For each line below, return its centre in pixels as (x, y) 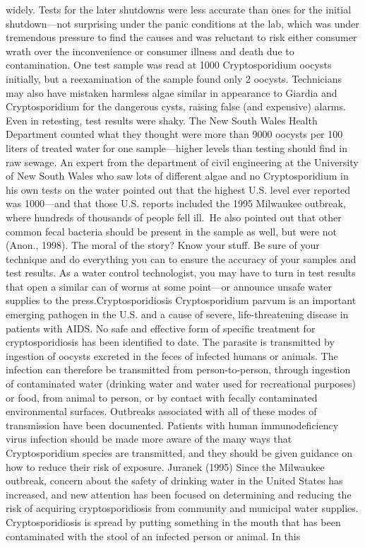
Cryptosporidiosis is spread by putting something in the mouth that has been (173, 521)
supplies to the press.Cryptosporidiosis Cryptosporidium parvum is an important (181, 300)
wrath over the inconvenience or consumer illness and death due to (150, 51)
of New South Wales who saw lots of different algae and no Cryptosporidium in (177, 176)
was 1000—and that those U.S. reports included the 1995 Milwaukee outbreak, (176, 203)
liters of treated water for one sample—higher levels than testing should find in (176, 147)
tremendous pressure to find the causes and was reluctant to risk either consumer (181, 37)
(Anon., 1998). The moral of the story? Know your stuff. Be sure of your (163, 245)
